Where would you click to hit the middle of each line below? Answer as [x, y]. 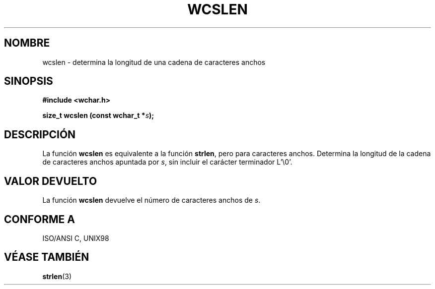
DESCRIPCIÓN [40, 134]
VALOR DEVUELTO [51, 181]
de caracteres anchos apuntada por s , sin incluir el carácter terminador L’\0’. [167, 162]
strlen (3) [57, 276]
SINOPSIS [29, 81]
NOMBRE [27, 43]
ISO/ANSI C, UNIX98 [76, 238]
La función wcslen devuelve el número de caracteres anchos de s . [151, 200]
